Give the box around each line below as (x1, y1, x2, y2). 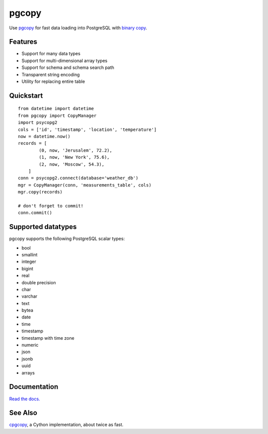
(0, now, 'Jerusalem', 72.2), (39, 147, 113, 153)
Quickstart (9, 91, 43, 100)
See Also (9, 409, 37, 417)
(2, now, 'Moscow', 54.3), (39, 161, 105, 167)
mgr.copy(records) (18, 189, 63, 195)
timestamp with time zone (21, 335, 74, 341)
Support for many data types (21, 51, 80, 57)
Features (9, 38, 37, 46)
